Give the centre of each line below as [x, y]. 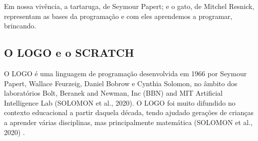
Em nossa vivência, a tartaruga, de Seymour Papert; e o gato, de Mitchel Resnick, [129, 6]
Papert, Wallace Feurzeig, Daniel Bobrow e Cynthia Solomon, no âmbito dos [121, 83]
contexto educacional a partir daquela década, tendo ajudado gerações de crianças [129, 112]
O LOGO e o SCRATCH [69, 53]
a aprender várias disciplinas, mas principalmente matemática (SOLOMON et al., [128, 122]
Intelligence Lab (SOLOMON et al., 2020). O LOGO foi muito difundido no [120, 102]
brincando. [20, 26]
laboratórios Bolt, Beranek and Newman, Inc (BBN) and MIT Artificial [113, 93]
